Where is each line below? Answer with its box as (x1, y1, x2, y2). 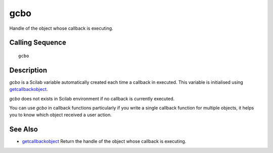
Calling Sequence (9, 38, 67, 47)
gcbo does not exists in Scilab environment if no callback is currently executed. (9, 95, 175, 101)
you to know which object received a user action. (9, 112, 112, 118)
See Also (9, 125, 38, 134)
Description (9, 66, 48, 74)
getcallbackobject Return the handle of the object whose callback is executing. (22, 138, 187, 144)
